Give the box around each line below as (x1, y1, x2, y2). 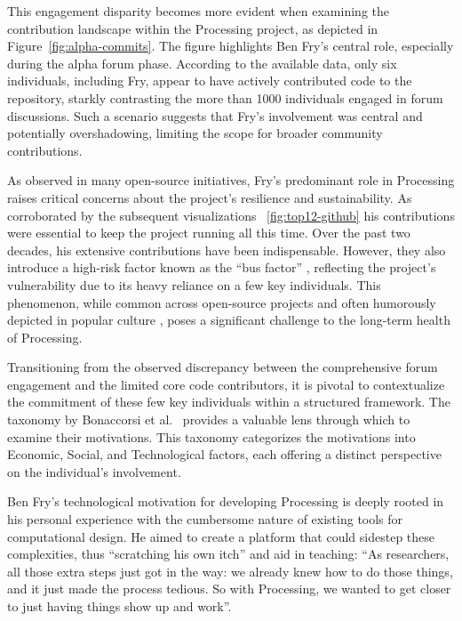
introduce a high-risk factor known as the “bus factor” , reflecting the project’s (7, 258, 436, 277)
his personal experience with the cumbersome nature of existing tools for (7, 510, 403, 528)
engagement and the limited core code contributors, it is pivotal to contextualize (7, 375, 445, 393)
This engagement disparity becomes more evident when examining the (7, 2, 389, 20)
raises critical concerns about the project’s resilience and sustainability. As (7, 188, 412, 206)
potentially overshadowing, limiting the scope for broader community (7, 124, 383, 142)
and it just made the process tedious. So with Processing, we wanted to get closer (7, 579, 451, 598)
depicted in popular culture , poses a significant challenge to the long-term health (7, 310, 450, 329)
